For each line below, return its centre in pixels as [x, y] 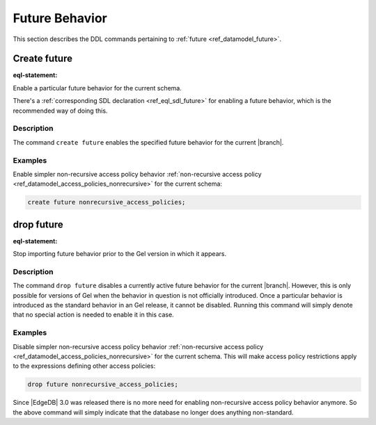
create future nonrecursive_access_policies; [107, 202]
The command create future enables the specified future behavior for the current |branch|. [148, 142]
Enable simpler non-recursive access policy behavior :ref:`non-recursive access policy [137, 174]
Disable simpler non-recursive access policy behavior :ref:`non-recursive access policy [138, 346]
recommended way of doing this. [60, 111]
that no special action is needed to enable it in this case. [93, 315]
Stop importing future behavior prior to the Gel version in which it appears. [119, 254]
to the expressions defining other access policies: [84, 366]
